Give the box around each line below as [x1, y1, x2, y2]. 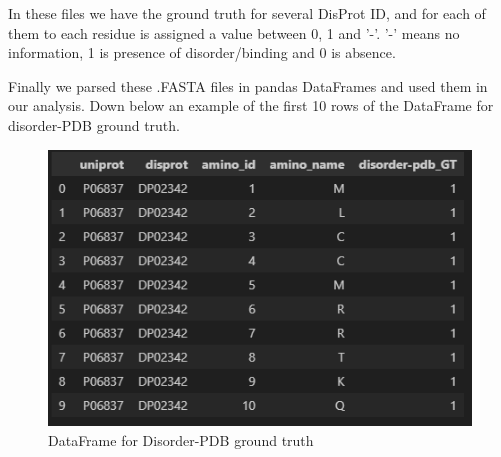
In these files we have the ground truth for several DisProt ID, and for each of [8, 3, 486, 23]
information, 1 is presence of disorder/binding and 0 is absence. [8, 42, 396, 63]
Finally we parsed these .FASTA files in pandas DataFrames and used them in [8, 75, 488, 96]
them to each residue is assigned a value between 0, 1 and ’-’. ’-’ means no [8, 22, 460, 43]
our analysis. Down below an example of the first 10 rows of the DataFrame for [8, 95, 494, 116]
